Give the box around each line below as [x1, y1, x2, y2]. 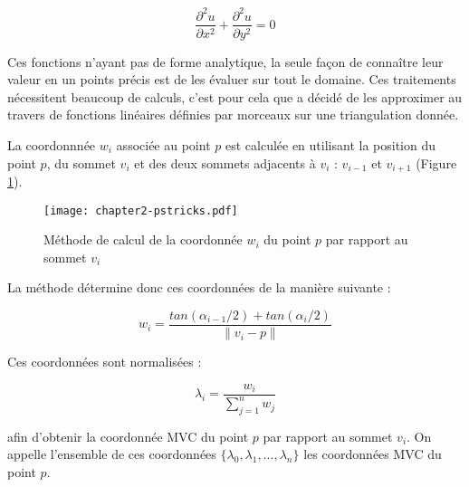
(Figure [416, 153, 457, 172]
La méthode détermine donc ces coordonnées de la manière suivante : [7, 278, 391, 297]
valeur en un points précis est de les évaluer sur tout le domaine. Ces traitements [7, 70, 456, 89]
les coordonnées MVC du [303, 444, 442, 463]
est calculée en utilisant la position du [225, 135, 435, 154]
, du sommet [46, 153, 116, 172]
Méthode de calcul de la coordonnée [43, 230, 243, 249]
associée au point [116, 135, 211, 154]
